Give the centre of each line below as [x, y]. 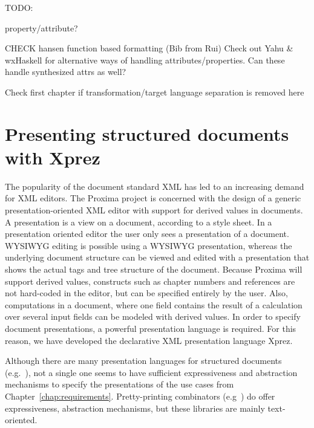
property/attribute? [41, 28]
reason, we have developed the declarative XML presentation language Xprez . [149, 340]
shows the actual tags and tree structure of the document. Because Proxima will [154, 269]
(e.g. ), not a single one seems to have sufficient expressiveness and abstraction [151, 372]
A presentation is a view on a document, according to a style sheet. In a [139, 222]
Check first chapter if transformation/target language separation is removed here [155, 92]
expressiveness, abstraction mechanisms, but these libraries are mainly [135, 408]
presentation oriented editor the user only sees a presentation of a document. [147, 234]
